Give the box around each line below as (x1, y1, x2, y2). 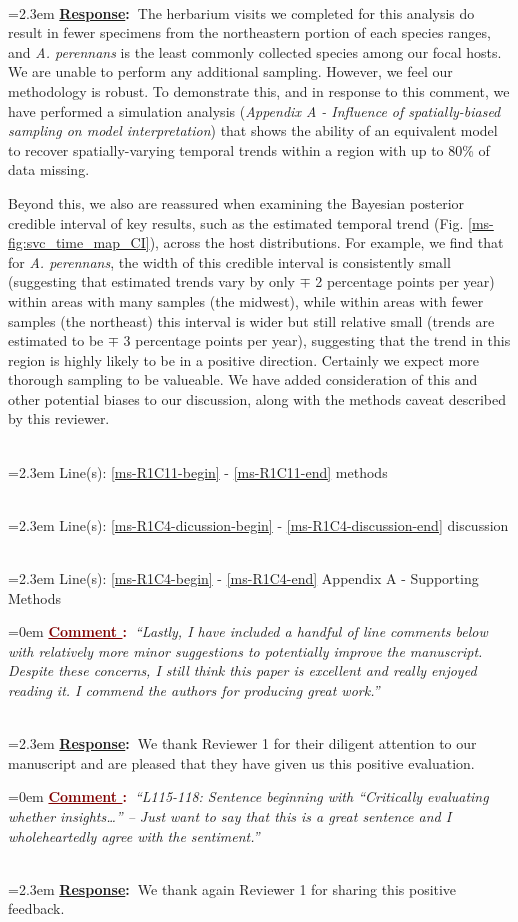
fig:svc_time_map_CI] (8, 232, 150, 253)
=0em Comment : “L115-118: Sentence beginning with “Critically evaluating (8, 786, 489, 807)
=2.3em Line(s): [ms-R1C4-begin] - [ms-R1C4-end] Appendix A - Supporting (8, 568, 479, 589)
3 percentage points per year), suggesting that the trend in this (123, 330, 511, 351)
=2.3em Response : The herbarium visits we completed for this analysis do (8, 2, 475, 23)
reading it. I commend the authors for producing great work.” (8, 680, 380, 700)
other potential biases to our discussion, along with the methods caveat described (8, 388, 507, 409)
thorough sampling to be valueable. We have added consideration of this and (8, 369, 478, 390)
